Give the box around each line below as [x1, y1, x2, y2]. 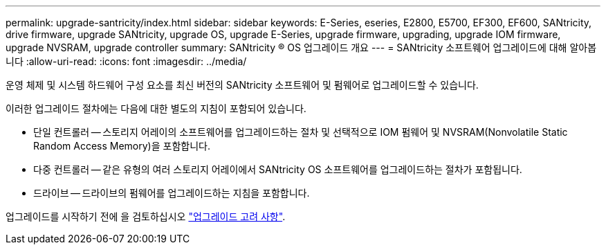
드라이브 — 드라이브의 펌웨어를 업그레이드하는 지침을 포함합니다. [33, 187, 310, 199]
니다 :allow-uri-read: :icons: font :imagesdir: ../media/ [6, 55, 247, 67]
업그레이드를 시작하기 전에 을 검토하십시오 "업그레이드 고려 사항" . [6, 211, 286, 222]
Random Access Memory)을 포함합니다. [33, 140, 210, 152]
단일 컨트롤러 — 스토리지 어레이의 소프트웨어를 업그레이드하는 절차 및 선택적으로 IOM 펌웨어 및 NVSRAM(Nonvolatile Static [33, 126, 568, 138]
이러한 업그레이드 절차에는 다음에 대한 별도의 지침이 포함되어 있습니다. [6, 102, 306, 114]
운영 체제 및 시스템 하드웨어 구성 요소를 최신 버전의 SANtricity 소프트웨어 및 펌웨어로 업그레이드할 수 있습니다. [6, 79, 479, 91]
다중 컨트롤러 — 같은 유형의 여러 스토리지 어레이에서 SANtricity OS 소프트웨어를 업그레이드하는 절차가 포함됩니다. [33, 163, 522, 175]
